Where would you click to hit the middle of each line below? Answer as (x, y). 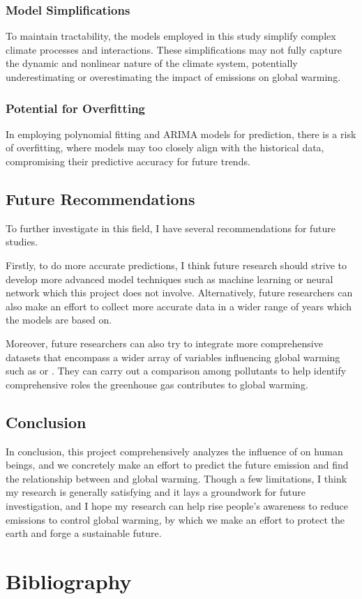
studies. (22, 242)
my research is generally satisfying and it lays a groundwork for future (156, 492)
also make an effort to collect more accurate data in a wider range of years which (179, 306)
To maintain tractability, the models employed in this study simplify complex (171, 36)
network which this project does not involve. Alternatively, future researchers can (179, 293)
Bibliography (69, 581)
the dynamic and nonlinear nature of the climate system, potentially (152, 63)
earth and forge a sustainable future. (84, 533)
